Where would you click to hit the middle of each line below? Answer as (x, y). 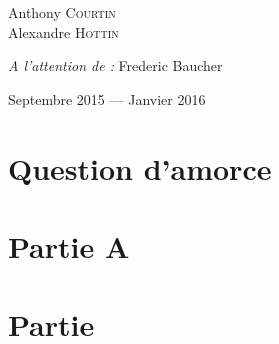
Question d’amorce (140, 167)
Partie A (69, 245)
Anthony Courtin (62, 12)
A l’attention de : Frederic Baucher (115, 65)
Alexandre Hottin (63, 31)
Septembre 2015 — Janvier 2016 (107, 98)
